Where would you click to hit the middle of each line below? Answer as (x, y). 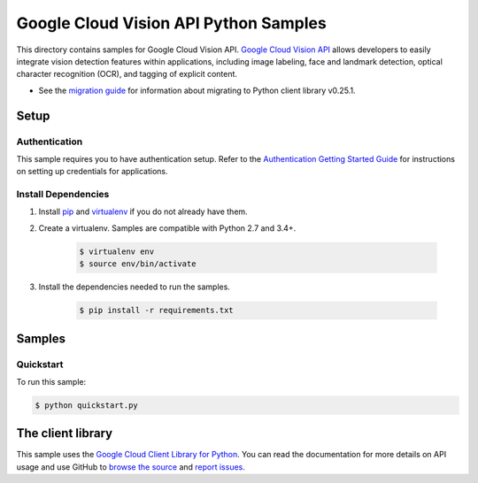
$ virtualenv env (117, 251)
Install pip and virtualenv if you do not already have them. (143, 211)
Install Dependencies (63, 195)
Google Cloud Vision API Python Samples (171, 23)
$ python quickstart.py (87, 405)
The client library (65, 433)
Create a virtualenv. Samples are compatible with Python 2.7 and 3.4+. (167, 228)
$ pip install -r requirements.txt (156, 310)
